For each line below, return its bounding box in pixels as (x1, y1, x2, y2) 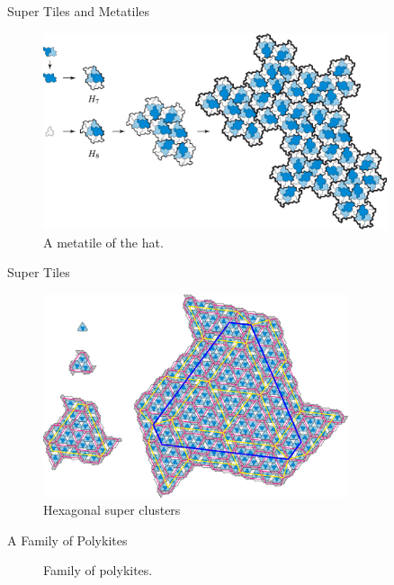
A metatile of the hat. (43, 232, 164, 251)
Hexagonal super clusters (43, 500, 181, 519)
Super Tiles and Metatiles (7, 2, 150, 20)
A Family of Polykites (7, 530, 128, 549)
